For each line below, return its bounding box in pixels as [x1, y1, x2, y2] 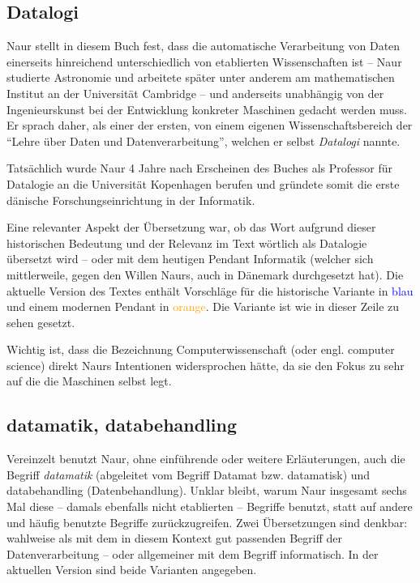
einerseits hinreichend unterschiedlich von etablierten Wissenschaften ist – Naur [6, 53, 402, 70]
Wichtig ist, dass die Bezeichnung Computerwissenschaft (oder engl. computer [6, 341, 395, 358]
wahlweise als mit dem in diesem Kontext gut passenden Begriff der [6, 530, 342, 547]
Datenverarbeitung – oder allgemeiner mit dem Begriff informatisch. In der [6, 545, 379, 562]
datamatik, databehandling [6, 412, 238, 437]
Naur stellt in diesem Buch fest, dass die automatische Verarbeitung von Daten [6, 37, 401, 54]
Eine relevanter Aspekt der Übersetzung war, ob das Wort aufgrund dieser [6, 219, 376, 236]
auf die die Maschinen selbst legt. [6, 372, 172, 389]
